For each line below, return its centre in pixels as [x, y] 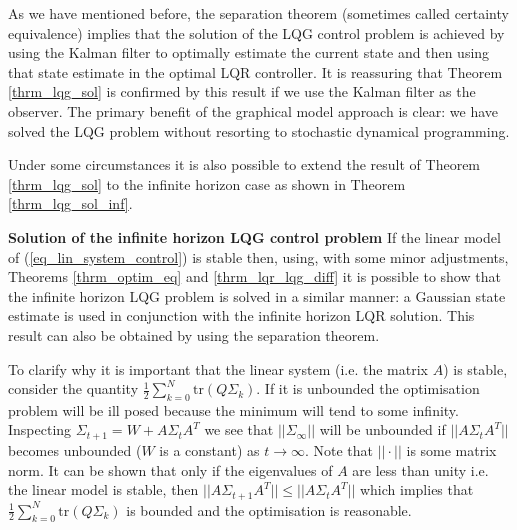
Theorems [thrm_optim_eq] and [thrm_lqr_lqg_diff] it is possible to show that [254, 276]
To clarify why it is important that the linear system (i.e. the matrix [218, 368]
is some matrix [451, 449]
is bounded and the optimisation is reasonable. [269, 509]
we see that [239, 429]
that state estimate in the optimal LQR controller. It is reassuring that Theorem [255, 71]
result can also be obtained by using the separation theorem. [194, 334]
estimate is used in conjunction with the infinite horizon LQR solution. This [241, 315]
